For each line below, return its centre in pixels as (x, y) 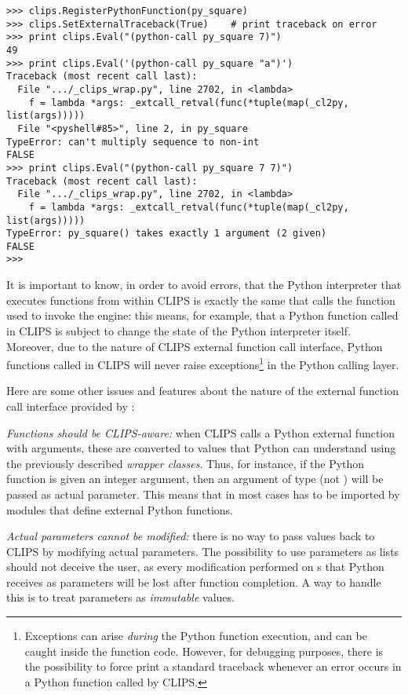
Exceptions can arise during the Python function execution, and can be (196, 636)
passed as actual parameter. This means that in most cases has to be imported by (203, 494)
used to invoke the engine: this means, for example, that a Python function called (202, 315)
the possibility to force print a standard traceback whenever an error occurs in (213, 666)
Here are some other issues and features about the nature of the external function (202, 391)
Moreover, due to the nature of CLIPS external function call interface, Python (195, 346)
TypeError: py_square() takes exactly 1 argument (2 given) (167, 234)
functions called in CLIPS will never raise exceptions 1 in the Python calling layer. (203, 363)
